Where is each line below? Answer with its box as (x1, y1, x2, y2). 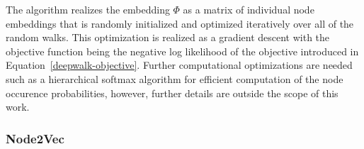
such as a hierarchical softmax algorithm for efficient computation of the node (6, 71, 343, 86)
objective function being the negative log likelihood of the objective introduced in (6, 43, 359, 58)
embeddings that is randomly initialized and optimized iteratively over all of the (6, 16, 354, 31)
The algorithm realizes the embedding (6, 2, 170, 16)
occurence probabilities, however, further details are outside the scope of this (6, 85, 339, 100)
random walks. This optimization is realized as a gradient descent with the (6, 30, 330, 45)
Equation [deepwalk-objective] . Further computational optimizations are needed (6, 57, 353, 72)
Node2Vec (6, 129, 64, 147)
